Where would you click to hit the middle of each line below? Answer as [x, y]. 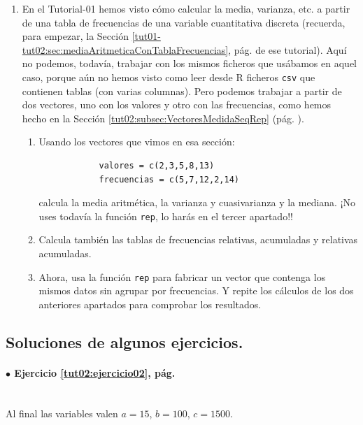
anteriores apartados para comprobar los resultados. [150, 304]
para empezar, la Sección [75, 36]
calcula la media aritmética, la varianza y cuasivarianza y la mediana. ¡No [197, 202]
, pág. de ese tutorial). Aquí [287, 49]
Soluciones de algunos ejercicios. [124, 341]
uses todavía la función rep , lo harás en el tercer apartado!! [166, 216]
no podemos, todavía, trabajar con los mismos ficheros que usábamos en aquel [189, 63]
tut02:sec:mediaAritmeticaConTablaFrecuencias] [125, 49]
